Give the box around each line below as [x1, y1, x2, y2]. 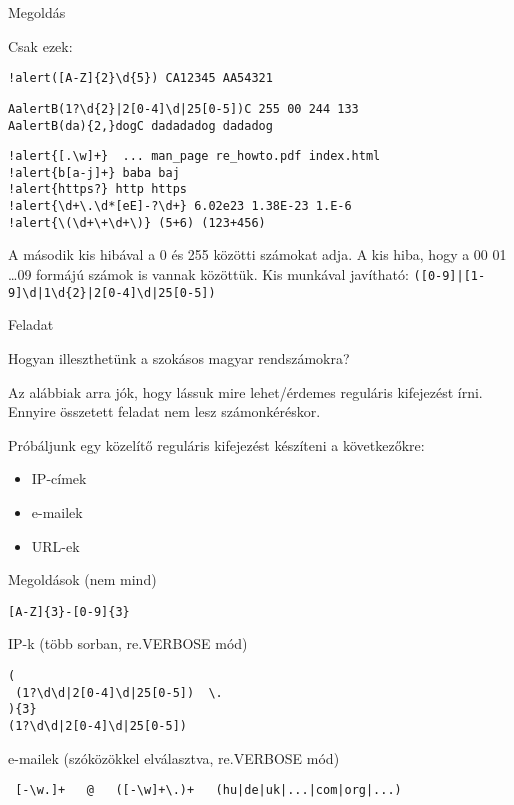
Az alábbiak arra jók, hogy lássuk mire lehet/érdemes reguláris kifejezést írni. [8, 381, 483, 402]
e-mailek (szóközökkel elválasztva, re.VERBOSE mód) [8, 747, 340, 768]
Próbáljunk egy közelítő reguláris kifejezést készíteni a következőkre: [8, 434, 425, 455]
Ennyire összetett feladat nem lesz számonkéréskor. [8, 401, 321, 422]
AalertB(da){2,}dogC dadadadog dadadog [8, 118, 273, 133]
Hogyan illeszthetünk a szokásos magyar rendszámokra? [8, 347, 350, 368]
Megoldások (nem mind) [8, 569, 157, 590]
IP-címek [31, 468, 87, 489]
